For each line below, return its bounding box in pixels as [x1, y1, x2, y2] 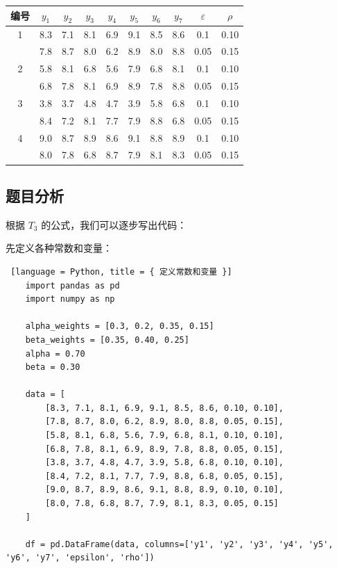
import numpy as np [25, 294, 115, 305]
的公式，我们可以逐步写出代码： [41, 217, 187, 232]
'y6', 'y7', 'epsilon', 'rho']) [6, 553, 155, 563]
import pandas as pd [25, 280, 120, 291]
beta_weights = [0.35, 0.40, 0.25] [25, 334, 189, 345]
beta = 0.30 [25, 362, 80, 373]
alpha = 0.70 [25, 348, 85, 359]
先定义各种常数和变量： [6, 241, 112, 255]
